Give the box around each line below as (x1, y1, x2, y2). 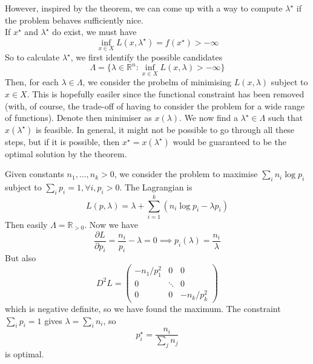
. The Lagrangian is (119, 181, 193, 193)
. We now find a (179, 111, 238, 124)
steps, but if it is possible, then (5, 135, 120, 148)
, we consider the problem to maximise (114, 167, 258, 180)
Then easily (5, 218, 48, 230)
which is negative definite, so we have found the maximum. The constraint (5, 302, 281, 314)
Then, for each (5, 76, 59, 88)
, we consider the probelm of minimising (82, 76, 231, 88)
